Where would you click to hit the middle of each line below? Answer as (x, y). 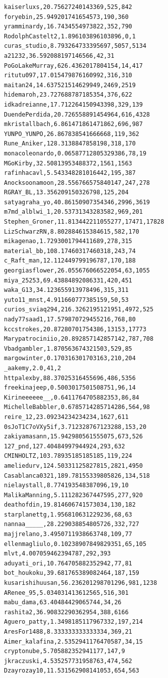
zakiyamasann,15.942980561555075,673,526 (74, 437)
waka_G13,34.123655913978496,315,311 (66, 290)
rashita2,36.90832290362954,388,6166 (66, 612)
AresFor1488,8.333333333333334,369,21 (68, 632)
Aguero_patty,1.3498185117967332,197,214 (74, 622)
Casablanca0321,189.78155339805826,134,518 (77, 475)
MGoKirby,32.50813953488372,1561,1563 (68, 163)
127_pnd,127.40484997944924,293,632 (65, 446)
